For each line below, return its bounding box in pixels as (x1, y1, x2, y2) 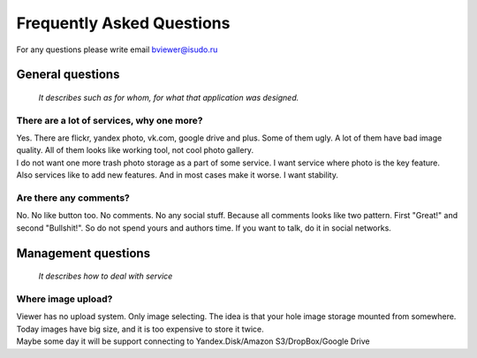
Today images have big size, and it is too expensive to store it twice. (16, 324, 264, 334)
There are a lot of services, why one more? (16, 114, 203, 126)
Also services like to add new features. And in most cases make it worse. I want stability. (16, 170, 339, 180)
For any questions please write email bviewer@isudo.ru (16, 44, 218, 55)
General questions (16, 67, 120, 82)
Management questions (16, 246, 150, 261)
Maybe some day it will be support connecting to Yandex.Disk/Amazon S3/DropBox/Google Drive (16, 336, 370, 347)
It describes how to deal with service (38, 270, 173, 282)
